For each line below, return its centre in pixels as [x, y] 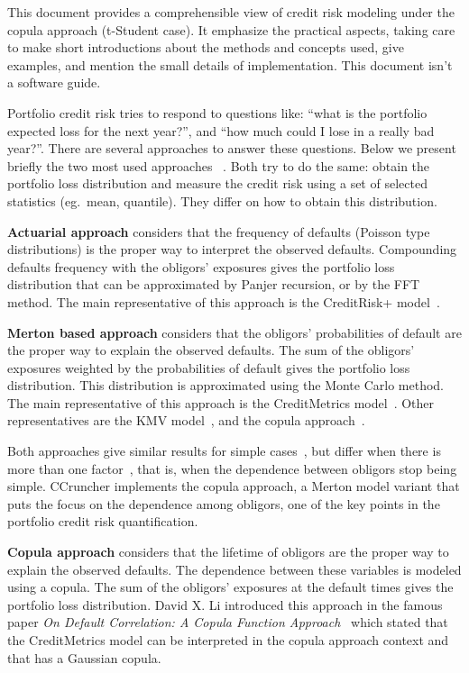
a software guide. [54, 82]
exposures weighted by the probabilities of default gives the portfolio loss [209, 367]
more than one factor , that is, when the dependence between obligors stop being [232, 468]
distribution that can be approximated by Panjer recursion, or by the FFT [214, 284]
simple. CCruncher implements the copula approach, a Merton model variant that [234, 486]
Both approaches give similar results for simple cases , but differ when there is [224, 451]
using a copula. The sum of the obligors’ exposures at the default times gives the [230, 587]
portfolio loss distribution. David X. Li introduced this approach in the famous [225, 604]
